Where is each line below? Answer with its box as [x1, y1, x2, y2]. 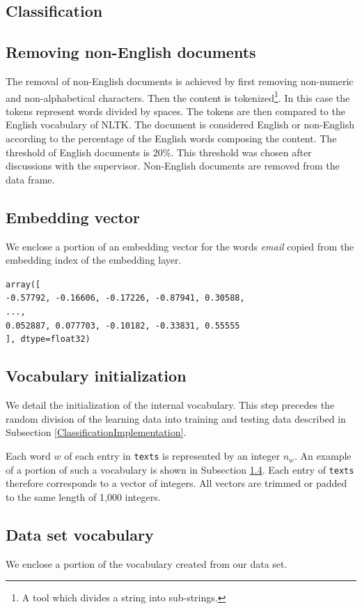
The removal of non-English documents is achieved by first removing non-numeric [6, 73, 354, 88]
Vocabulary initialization [6, 365, 187, 386]
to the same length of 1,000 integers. [6, 489, 161, 504]
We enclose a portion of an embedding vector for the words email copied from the [6, 239, 354, 253]
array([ [6, 279, 41, 290]
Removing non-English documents [6, 41, 256, 63]
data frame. [6, 172, 55, 186]
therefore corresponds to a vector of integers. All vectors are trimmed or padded [6, 476, 347, 490]
